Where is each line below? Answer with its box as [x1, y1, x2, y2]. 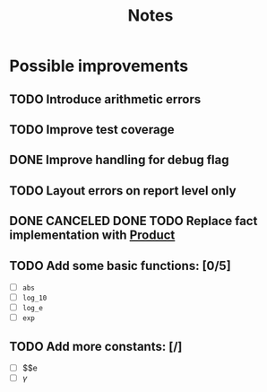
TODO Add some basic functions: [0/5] [9, 257, 231, 274]
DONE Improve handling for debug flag [9, 152, 230, 168]
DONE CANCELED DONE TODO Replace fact [9, 213, 258, 229]
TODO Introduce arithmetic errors [9, 91, 202, 107]
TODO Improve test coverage [9, 122, 175, 137]
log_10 [22, 293, 47, 303]
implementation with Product [9, 228, 176, 243]
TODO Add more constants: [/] [9, 338, 183, 354]
